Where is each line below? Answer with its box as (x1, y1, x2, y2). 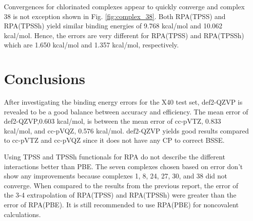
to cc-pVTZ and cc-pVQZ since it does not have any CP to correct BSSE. (4, 135, 225, 145)
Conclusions (4, 68, 85, 88)
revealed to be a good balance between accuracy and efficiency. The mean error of (4, 106, 249, 116)
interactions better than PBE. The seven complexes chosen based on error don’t (4, 161, 243, 171)
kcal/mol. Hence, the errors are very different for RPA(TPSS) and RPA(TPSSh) (4, 30, 244, 40)
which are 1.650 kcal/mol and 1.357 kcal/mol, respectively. (4, 40, 179, 50)
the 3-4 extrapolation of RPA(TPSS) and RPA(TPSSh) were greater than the (4, 190, 236, 200)
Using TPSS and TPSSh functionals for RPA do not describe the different (4, 152, 225, 162)
